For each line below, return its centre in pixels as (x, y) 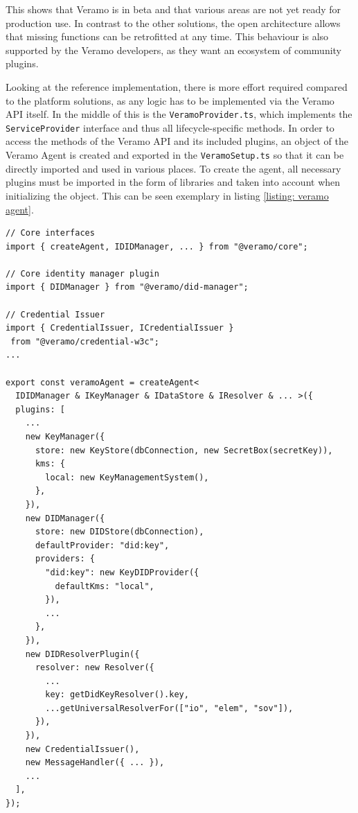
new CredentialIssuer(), (82, 749)
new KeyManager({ (65, 437)
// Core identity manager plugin (82, 273)
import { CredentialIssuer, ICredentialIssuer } (120, 328)
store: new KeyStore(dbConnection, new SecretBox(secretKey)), (184, 450)
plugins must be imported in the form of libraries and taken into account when (173, 182)
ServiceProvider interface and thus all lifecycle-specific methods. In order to (170, 127)
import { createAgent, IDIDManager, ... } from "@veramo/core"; (157, 246)
